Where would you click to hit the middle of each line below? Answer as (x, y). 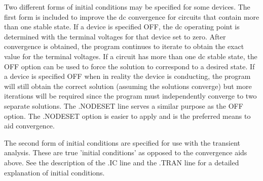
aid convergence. (29, 126)
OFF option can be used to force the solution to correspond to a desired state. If (129, 66)
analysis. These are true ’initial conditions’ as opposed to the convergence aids (126, 152)
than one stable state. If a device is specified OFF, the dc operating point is (122, 27)
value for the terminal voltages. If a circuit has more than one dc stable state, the (131, 56)
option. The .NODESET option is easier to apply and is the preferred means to (127, 116)
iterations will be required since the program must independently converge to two (130, 96)
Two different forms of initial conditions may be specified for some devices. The (127, 7)
